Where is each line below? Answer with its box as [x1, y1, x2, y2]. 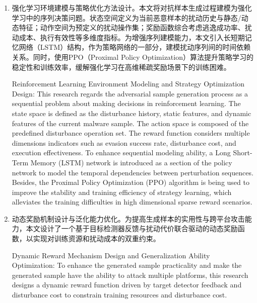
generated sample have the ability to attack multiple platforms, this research [12, 269, 248, 280]
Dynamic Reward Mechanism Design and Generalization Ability [12, 250, 210, 260]
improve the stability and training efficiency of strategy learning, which [12, 186, 232, 197]
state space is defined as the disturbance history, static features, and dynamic [12, 108, 251, 118]
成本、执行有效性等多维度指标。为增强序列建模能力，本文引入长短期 [19, 32, 245, 42]
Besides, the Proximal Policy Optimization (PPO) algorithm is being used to [12, 177, 249, 187]
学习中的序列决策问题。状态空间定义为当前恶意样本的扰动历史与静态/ [12, 12, 241, 23]
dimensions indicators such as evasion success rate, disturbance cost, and [12, 137, 236, 148]
